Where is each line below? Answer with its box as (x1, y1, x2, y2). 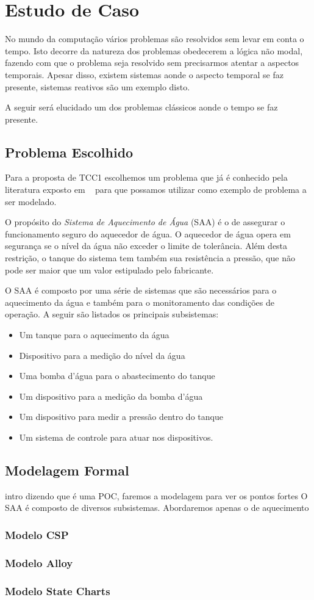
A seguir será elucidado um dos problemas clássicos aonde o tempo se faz (5, 101, 278, 114)
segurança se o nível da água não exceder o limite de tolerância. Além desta (5, 239, 288, 252)
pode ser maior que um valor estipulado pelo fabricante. (5, 263, 214, 276)
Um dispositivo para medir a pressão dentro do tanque (19, 410, 223, 423)
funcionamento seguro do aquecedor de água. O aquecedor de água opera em (5, 227, 291, 240)
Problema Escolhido (5, 142, 134, 161)
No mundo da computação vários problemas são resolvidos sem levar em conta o (5, 32, 304, 45)
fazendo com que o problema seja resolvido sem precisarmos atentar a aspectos (5, 56, 299, 69)
